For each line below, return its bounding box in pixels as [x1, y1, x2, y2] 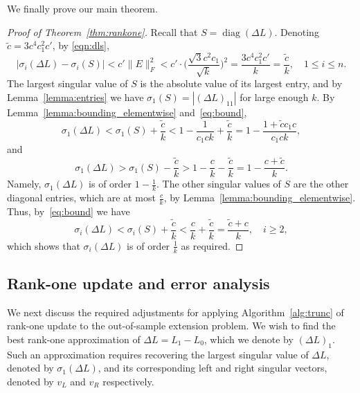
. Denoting [274, 24, 319, 39]
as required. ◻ [181, 238, 244, 253]
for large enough [240, 90, 309, 104]
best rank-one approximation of [7, 331, 141, 346]
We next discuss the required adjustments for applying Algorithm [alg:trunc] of [7, 304, 344, 319]
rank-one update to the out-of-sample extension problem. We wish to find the [7, 318, 336, 333]
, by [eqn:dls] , [52, 38, 109, 53]
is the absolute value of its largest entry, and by [140, 76, 343, 91]
